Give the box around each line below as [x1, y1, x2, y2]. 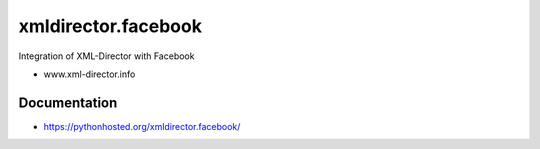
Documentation [18, 94, 118, 111]
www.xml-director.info [43, 68, 136, 80]
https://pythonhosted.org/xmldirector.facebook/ [43, 120, 241, 132]
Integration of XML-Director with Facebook [18, 50, 195, 62]
